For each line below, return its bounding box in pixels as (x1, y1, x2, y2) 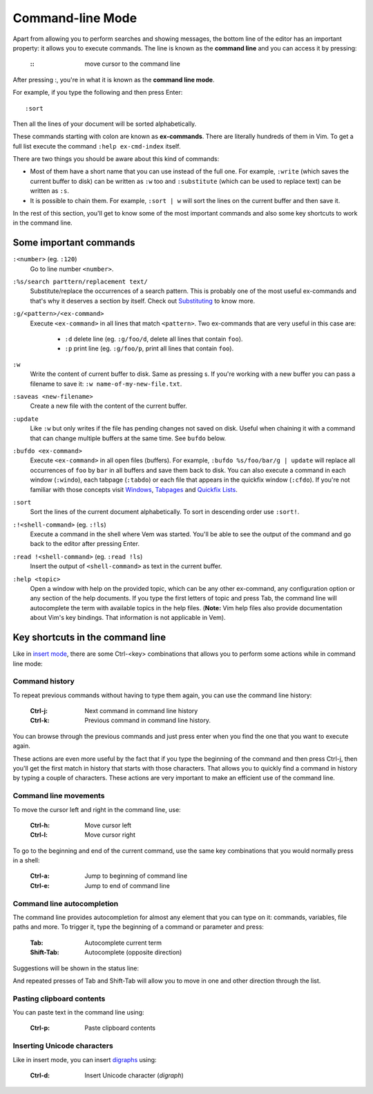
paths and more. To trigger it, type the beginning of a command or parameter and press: (12, 923, 264, 931)
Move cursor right (84, 831, 136, 839)
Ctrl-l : (30, 831, 48, 839)
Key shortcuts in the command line (12, 632, 166, 643)
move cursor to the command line (84, 59, 181, 68)
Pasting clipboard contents (12, 994, 106, 1003)
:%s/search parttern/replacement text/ (12, 278, 148, 286)
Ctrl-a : (30, 871, 50, 880)
